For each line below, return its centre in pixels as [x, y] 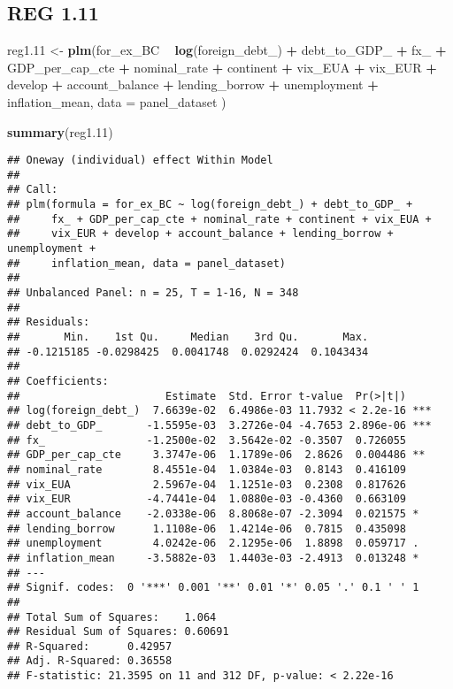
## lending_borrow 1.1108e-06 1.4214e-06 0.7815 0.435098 [207, 528]
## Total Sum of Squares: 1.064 [112, 617]
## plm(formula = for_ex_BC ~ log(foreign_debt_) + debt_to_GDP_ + [210, 205]
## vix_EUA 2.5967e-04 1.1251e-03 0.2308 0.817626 [207, 484]
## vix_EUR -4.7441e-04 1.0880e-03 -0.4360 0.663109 [207, 499]
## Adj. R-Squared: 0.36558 [90, 661]
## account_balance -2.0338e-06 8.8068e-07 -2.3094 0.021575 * [213, 513]
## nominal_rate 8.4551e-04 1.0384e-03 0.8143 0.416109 [207, 469]
